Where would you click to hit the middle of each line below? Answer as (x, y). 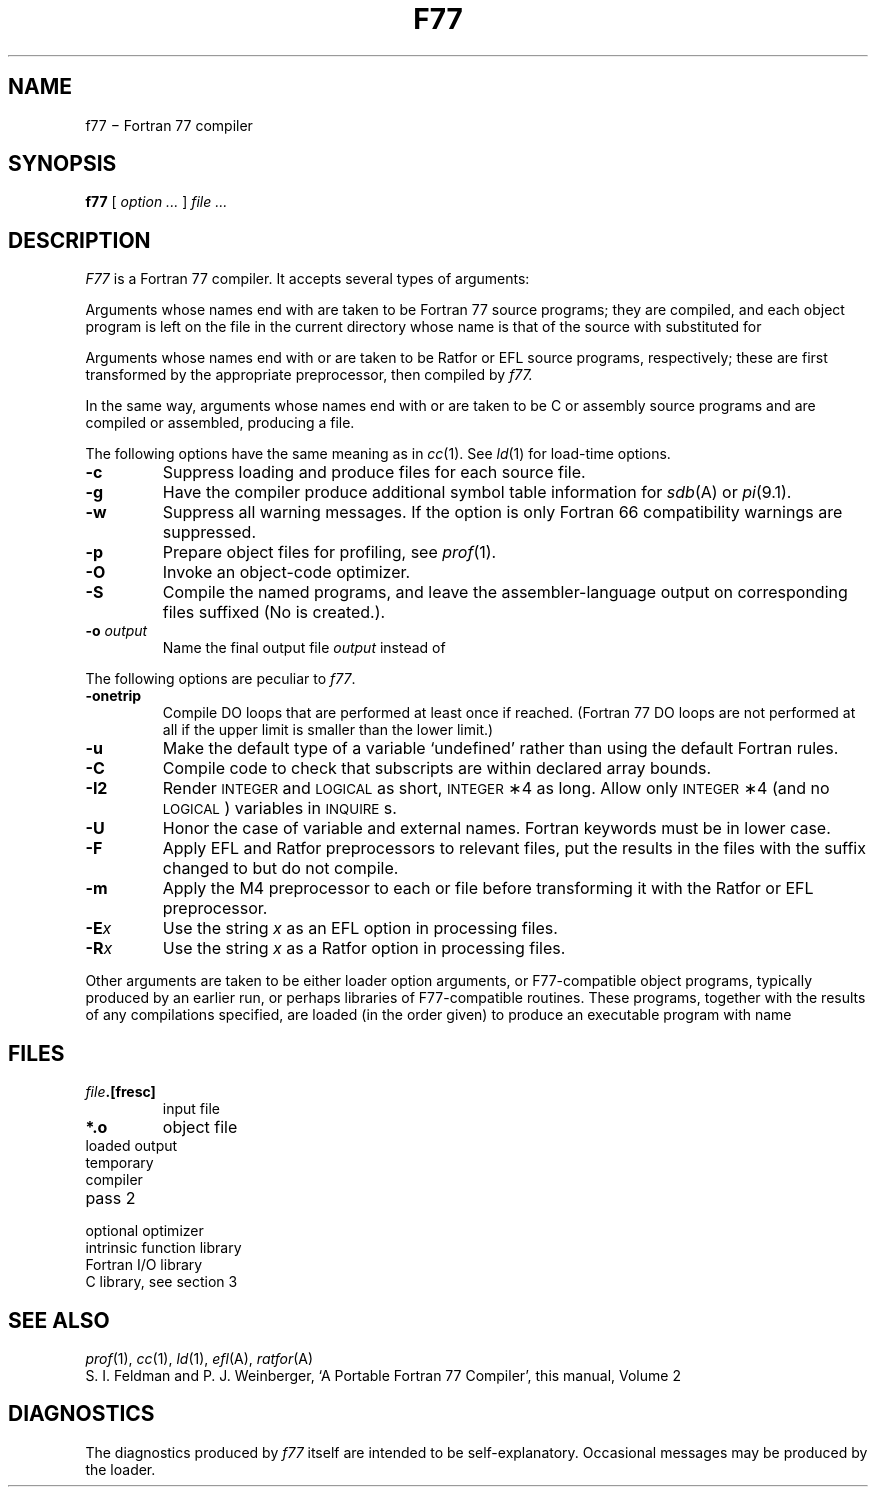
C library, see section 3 (161, 1282)
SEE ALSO (59, 1320)
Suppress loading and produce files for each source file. (374, 472)
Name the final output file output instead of (304, 648)
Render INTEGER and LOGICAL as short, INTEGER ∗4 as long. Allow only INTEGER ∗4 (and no (496, 788)
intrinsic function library (163, 1248)
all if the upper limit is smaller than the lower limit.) (328, 730)
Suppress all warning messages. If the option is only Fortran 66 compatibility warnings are (502, 512)
